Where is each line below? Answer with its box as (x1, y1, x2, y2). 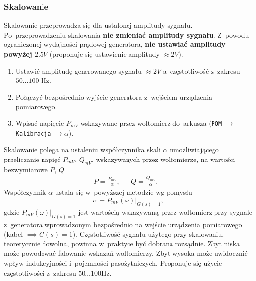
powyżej (4, 49, 32, 59)
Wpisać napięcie (15, 118, 64, 128)
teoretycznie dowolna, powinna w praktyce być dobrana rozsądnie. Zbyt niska (4, 238, 240, 248)
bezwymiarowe (4, 164, 48, 174)
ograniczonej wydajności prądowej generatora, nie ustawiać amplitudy (4, 39, 226, 49)
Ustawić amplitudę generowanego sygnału (15, 65, 142, 76)
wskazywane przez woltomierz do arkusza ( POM (80, 118, 222, 128)
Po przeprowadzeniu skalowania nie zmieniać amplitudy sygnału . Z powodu (4, 29, 249, 40)
